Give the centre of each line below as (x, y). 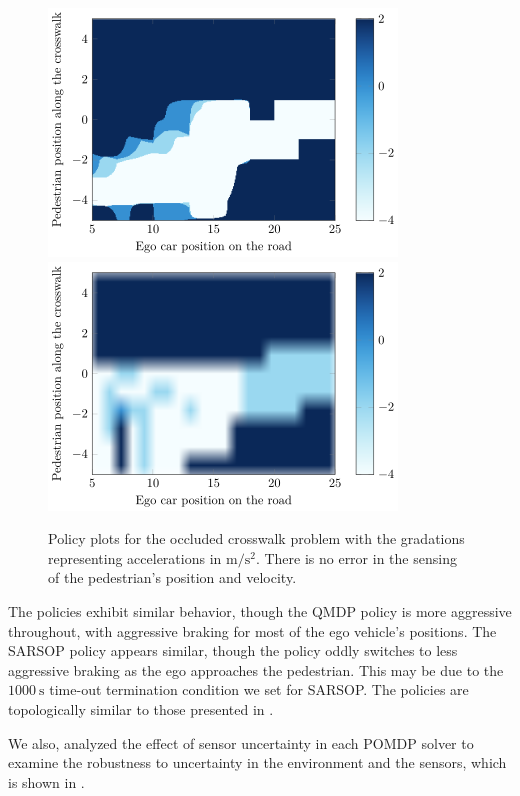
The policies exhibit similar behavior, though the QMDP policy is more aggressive (260, 610)
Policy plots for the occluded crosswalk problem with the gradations (256, 538)
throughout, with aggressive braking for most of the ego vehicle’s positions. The (252, 630)
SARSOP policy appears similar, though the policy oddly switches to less (233, 650)
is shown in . (46, 781)
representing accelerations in (135, 557)
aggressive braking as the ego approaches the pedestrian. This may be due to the (256, 669)
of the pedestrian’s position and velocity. (172, 577)
